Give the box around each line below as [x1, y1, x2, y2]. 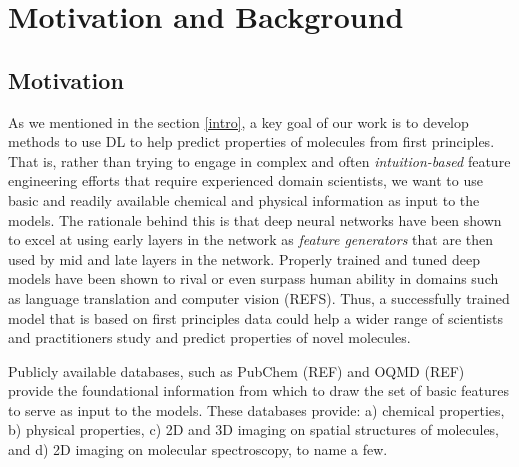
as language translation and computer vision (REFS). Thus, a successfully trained [8, 287, 510, 308]
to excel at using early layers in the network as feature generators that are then [8, 229, 493, 250]
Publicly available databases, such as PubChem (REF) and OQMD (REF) [8, 360, 465, 381]
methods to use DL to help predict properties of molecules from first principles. [8, 131, 495, 152]
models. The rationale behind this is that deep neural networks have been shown [8, 209, 502, 230]
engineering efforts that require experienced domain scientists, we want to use [8, 170, 483, 191]
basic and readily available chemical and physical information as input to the [8, 189, 480, 210]
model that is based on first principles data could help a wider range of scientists [8, 307, 503, 328]
